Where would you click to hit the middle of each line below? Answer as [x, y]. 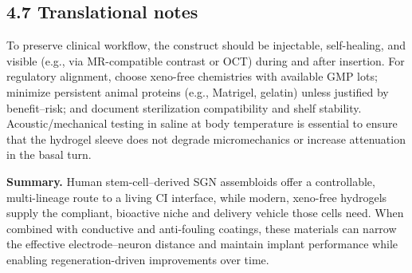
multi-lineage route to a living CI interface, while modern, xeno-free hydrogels [197, 197]
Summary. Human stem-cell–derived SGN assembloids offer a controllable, [191, 181]
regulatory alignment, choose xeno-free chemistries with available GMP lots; [192, 76]
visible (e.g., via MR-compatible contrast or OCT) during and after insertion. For [206, 60]
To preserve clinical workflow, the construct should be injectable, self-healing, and [206, 45]
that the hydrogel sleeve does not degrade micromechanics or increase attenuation [206, 138]
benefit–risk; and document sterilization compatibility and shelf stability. [184, 107]
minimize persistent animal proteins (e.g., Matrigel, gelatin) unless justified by [198, 91]
